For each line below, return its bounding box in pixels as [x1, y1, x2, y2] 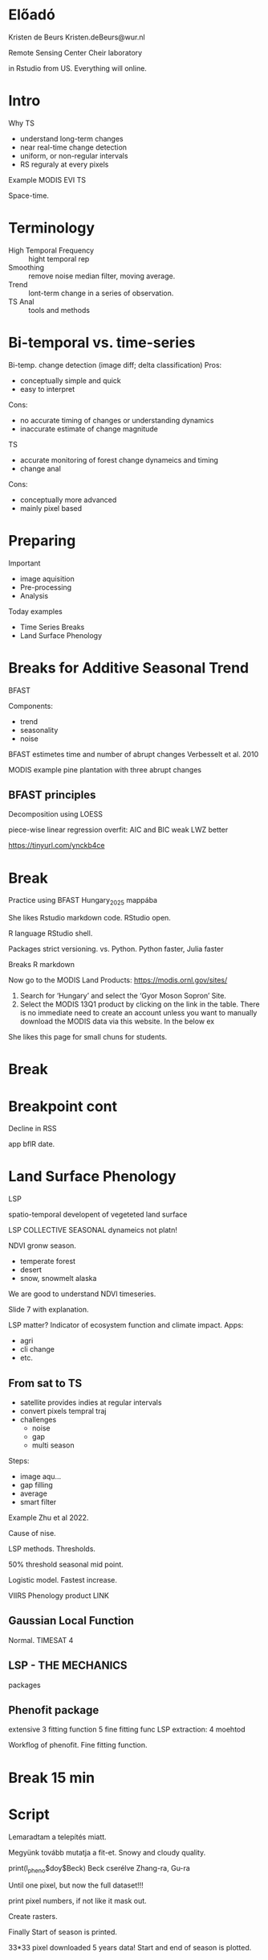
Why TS [8, 118, 35, 128]
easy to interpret [19, 384, 75, 393]
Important [8, 558, 41, 568]
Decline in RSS [8, 1124, 57, 1134]
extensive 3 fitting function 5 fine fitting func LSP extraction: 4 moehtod [8, 1724, 246, 1735]
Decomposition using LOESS [8, 809, 103, 819]
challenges [19, 1414, 57, 1425]
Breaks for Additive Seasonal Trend [8, 658, 250, 677]
